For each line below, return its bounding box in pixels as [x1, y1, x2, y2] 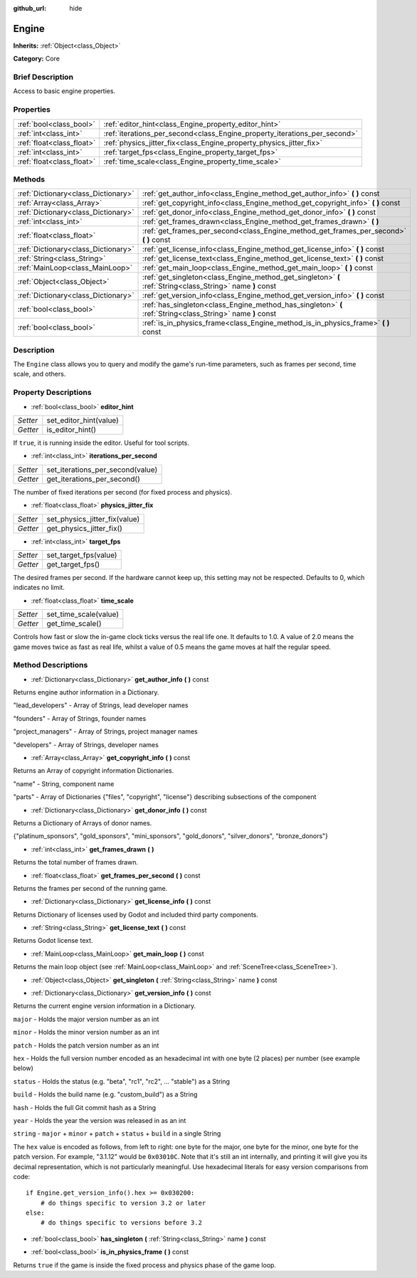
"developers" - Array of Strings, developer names [13, 740, 159, 749]
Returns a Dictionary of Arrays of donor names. [13, 818, 152, 827]
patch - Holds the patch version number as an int [13, 1041, 159, 1050]
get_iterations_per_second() [46, 474, 140, 484]
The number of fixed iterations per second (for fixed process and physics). [13, 487, 233, 496]
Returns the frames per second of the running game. [13, 884, 168, 892]
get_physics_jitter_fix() [46, 523, 122, 533]
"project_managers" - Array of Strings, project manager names [13, 727, 199, 736]
